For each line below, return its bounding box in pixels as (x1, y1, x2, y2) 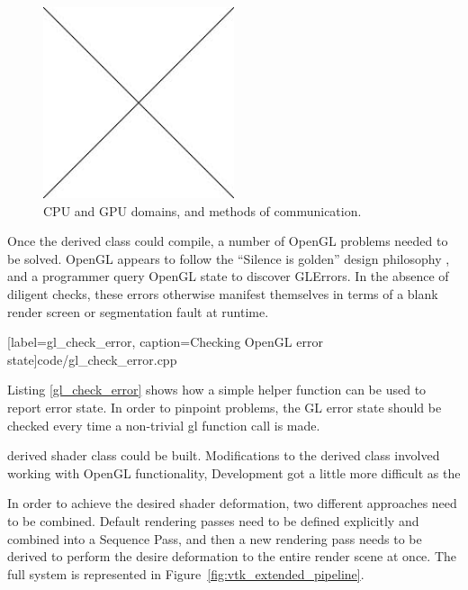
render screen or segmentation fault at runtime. (7, 302, 269, 321)
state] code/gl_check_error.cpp (7, 349, 177, 368)
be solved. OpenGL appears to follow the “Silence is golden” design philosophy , (7, 249, 450, 268)
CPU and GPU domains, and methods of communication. (43, 201, 362, 220)
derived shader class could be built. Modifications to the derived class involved (7, 446, 440, 465)
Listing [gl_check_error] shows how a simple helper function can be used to (7, 380, 427, 399)
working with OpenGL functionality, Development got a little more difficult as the (7, 463, 461, 482)
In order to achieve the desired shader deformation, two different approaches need (7, 494, 457, 513)
